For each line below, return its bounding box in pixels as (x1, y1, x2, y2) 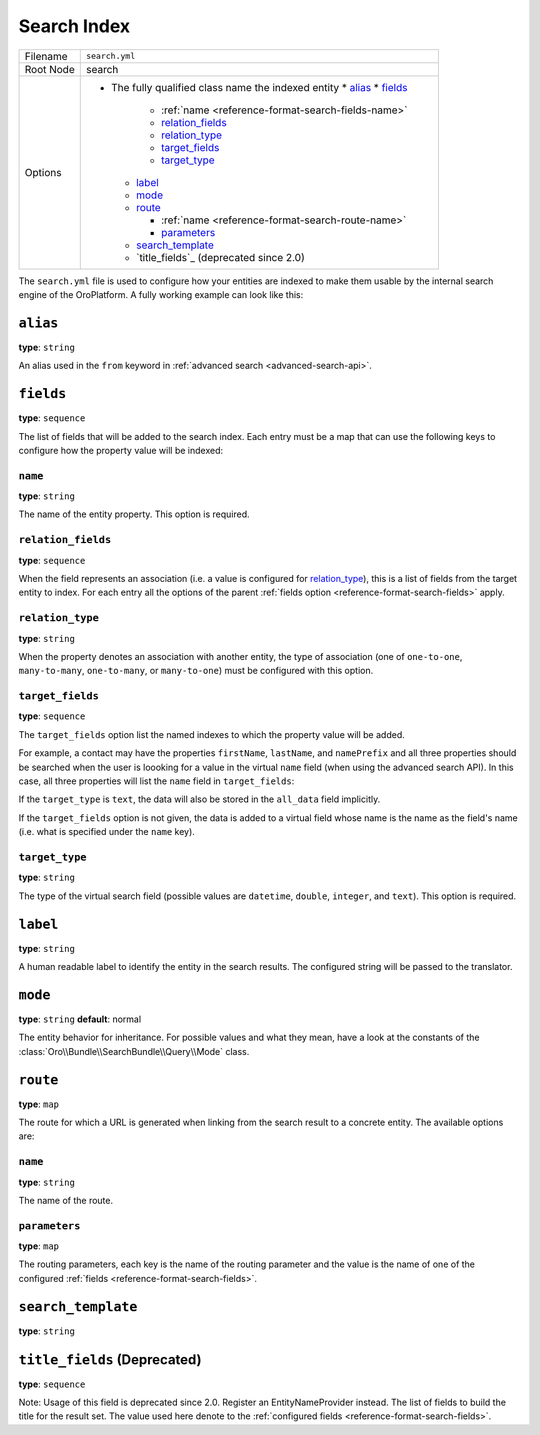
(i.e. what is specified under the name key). (18, 826, 195, 838)
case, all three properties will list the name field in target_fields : (18, 775, 295, 787)
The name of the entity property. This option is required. (18, 508, 250, 520)
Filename (24, 49, 69, 63)
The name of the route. (18, 1194, 114, 1206)
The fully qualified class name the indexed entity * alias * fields (110, 80, 408, 94)
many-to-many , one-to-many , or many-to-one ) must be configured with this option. (18, 665, 374, 677)
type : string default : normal (18, 1013, 142, 1025)
